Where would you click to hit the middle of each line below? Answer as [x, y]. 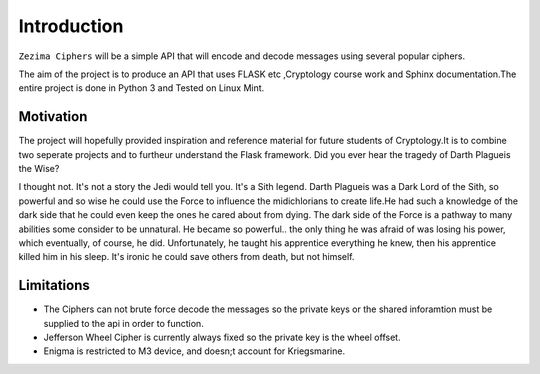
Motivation [53, 116]
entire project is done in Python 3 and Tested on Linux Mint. [141, 88]
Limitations [54, 285]
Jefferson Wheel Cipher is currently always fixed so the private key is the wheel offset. [222, 337]
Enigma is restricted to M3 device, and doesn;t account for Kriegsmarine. [194, 351]
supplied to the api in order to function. [123, 323]
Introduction [71, 26]
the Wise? [39, 169]
